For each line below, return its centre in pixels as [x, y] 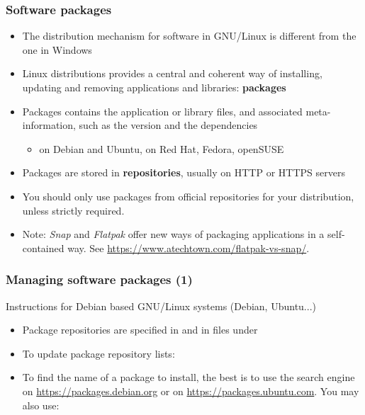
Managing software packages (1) [99, 279]
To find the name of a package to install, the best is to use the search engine [189, 377]
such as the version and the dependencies [168, 125]
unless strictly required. [73, 210]
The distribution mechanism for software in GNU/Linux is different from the [189, 36]
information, [49, 125]
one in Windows [57, 49]
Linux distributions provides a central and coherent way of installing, [172, 73]
